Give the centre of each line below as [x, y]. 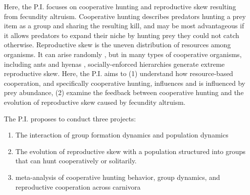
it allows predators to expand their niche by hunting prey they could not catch [122, 35]
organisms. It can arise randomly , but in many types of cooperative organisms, [123, 54]
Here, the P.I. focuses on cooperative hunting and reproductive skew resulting [120, 6]
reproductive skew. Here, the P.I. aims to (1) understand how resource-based [119, 73]
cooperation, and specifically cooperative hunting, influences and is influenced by [125, 83]
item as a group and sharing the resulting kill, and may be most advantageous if [124, 26]
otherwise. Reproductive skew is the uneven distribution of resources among [117, 45]
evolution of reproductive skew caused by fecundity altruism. [95, 102]
